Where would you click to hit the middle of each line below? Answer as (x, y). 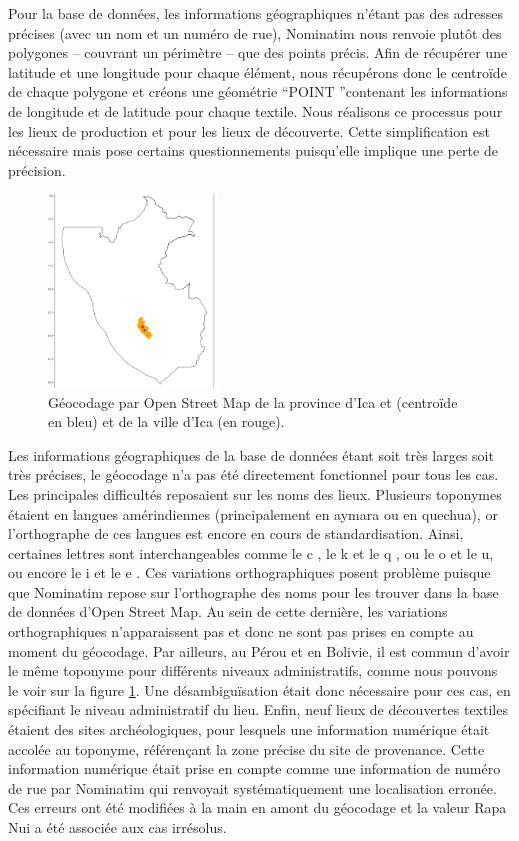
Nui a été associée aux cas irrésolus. (117, 827)
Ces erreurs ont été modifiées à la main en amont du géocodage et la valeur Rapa (257, 807)
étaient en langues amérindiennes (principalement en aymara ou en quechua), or (253, 513)
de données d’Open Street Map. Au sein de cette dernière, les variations (228, 611)
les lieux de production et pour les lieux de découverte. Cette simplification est (249, 130)
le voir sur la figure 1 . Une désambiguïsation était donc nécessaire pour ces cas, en (259, 689)
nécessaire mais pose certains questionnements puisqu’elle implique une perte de (253, 150)
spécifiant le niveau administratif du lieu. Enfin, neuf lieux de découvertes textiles (258, 709)
